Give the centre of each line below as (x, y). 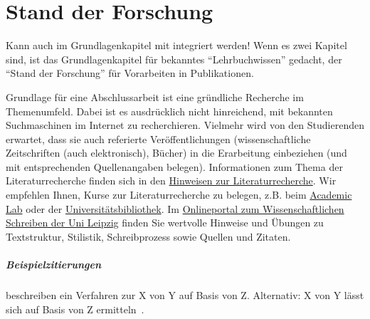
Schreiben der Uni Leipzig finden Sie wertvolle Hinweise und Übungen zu (165, 223)
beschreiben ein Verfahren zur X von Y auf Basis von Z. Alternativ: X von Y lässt (185, 295)
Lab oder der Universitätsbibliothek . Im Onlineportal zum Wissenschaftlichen (175, 208)
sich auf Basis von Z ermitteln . (75, 309)
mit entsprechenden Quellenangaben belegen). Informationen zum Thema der (174, 166)
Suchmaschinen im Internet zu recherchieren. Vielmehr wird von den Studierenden (185, 125)
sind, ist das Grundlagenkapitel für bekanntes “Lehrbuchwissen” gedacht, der (174, 59)
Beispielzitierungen (54, 265)
